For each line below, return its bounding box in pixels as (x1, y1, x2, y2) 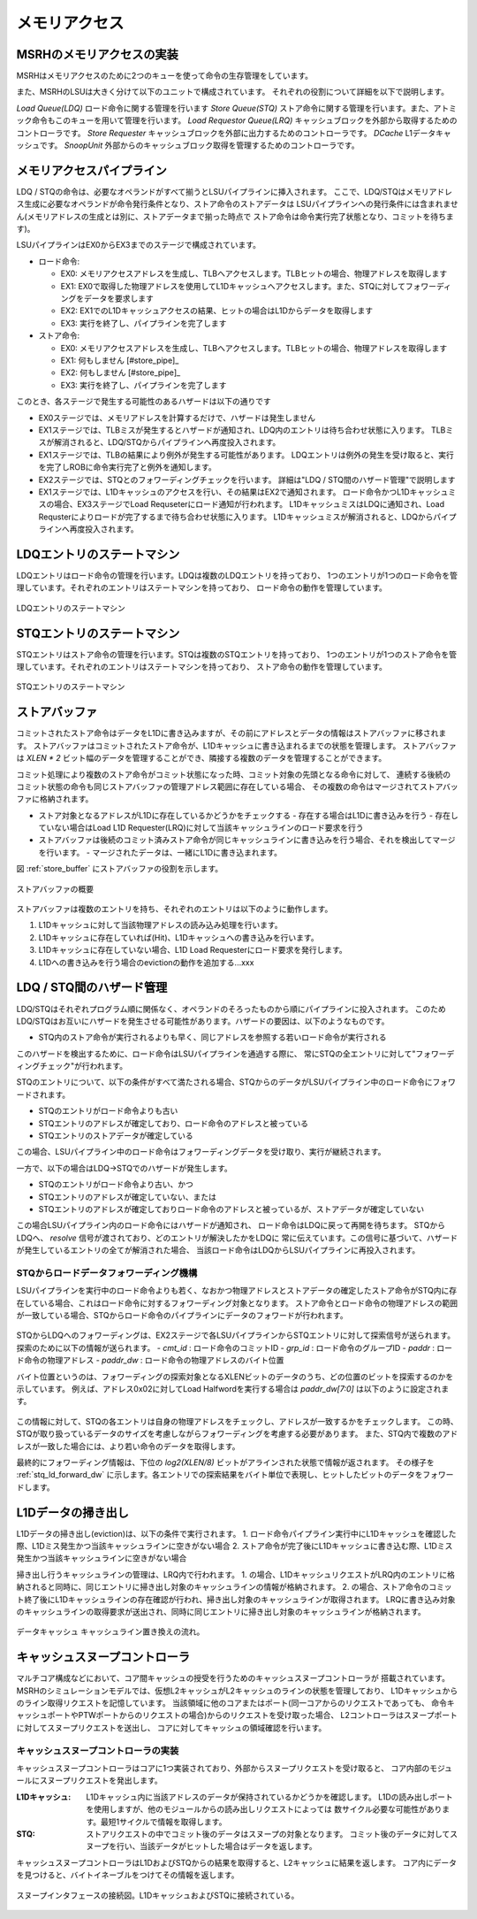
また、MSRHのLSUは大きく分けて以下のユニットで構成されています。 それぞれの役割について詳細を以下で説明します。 (16, 87, 450, 97)
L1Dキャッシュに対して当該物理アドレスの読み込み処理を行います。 (38, 920, 283, 931)
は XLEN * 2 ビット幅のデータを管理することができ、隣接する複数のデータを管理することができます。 (16, 753, 387, 764)
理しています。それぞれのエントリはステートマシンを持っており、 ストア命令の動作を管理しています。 (16, 662, 388, 672)
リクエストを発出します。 (70, 1775, 163, 1786)
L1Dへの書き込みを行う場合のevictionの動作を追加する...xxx (38, 956, 254, 968)
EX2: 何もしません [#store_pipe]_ (60, 367, 181, 378)
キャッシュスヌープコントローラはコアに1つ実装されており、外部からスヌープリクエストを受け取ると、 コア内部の (16, 1763, 430, 1774)
